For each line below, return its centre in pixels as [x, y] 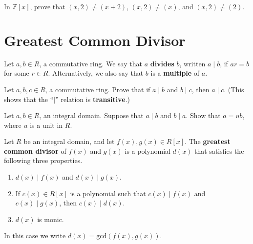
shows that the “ [29, 99]
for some [17, 73]
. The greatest [208, 141]
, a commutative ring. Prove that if [98, 89]
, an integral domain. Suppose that [91, 115]
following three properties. [43, 160]
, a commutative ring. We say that [91, 63]
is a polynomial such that [108, 193]
